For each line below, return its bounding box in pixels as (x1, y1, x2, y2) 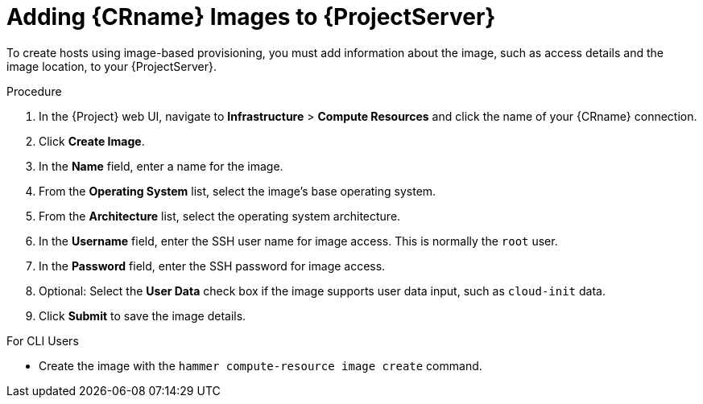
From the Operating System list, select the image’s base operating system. (39, 183, 436, 198)
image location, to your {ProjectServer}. (6, 59, 217, 73)
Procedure (6, 84, 62, 98)
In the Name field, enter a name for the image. (39, 159, 283, 173)
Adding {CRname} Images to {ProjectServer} (6, 3, 496, 31)
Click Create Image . (39, 134, 145, 148)
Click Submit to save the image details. (39, 308, 246, 323)
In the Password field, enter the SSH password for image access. (39, 258, 386, 273)
